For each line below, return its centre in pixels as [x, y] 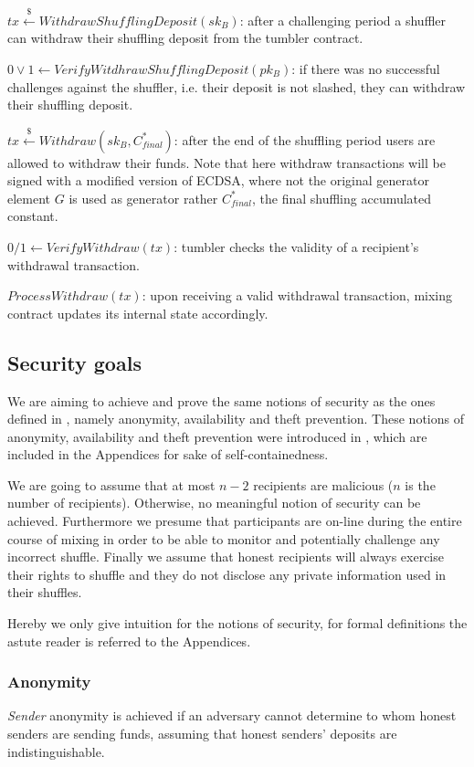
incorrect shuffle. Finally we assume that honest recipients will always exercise [226, 557]
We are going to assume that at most [111, 484]
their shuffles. [45, 592]
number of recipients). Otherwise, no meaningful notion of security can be [214, 503]
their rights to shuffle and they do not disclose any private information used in [227, 574]
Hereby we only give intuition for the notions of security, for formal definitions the [237, 623]
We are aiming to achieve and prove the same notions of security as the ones [221, 400]
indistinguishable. [56, 751]
